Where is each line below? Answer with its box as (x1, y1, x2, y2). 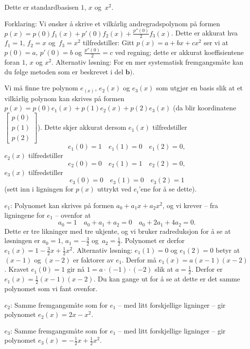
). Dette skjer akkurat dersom (37, 122, 126, 132)
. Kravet (4, 264, 29, 274)
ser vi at (203, 37, 229, 48)
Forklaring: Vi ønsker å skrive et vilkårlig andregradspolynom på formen (4, 18, 220, 28)
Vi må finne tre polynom (4, 83, 78, 93)
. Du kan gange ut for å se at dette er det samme (93, 274, 240, 284)
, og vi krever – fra (162, 200, 218, 210)
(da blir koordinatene (173, 103, 236, 113)
